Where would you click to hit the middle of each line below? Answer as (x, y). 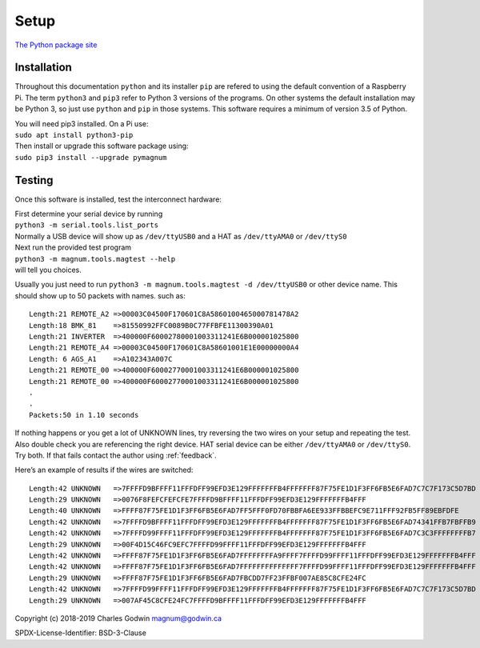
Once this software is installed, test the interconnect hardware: (118, 199)
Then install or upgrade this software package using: (102, 146)
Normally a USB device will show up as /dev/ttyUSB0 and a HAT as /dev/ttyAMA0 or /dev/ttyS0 (181, 236)
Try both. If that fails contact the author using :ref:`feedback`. (116, 455)
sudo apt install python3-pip (74, 135)
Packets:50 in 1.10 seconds (84, 415)
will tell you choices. (48, 270)
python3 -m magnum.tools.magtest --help (95, 259)
